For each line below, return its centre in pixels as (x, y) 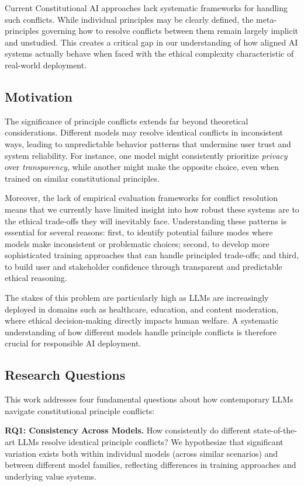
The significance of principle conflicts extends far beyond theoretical (127, 121)
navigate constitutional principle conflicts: (80, 410)
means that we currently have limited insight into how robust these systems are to (152, 209)
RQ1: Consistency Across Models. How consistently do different (128, 430)
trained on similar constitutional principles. (82, 178)
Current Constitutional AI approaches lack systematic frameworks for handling (146, 8)
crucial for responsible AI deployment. (73, 343)
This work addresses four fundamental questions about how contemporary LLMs (149, 399)
